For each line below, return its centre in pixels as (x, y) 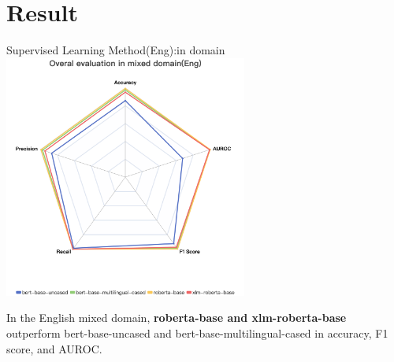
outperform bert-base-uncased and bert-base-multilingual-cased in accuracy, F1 (197, 333)
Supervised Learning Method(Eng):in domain (116, 50)
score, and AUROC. (54, 348)
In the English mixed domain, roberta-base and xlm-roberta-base (177, 318)
